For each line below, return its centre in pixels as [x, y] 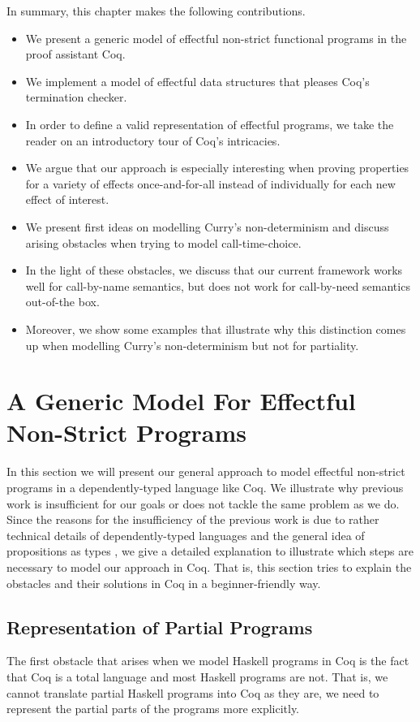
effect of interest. [67, 199]
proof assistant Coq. [75, 54]
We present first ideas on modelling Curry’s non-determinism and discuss [207, 226]
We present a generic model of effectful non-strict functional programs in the [216, 38]
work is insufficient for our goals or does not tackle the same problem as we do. [203, 503]
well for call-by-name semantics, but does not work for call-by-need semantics [218, 285]
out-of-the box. [62, 302]
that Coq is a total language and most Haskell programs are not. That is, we [197, 676]
